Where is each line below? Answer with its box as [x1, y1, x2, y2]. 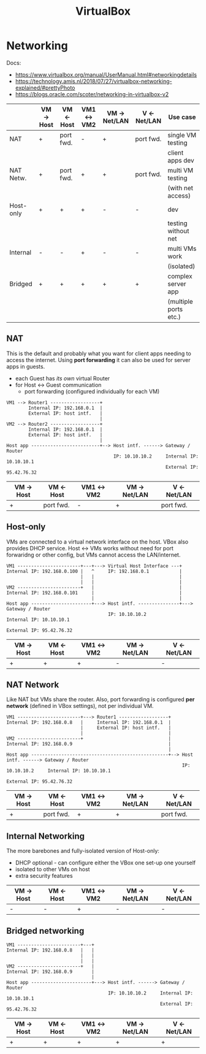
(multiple [167, 297, 193, 306]
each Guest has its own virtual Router [15, 374, 110, 382]
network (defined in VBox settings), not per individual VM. [6, 702, 154, 710]
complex [167, 272, 193, 280]
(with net [167, 183, 193, 192]
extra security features [15, 872, 73, 880]
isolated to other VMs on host [15, 866, 90, 873]
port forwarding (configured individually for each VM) [24, 388, 160, 395]
